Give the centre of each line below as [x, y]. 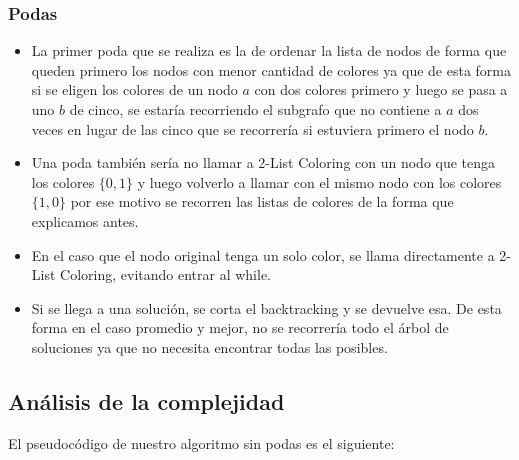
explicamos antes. [85, 220]
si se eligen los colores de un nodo [134, 89]
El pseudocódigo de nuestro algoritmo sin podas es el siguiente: [201, 442]
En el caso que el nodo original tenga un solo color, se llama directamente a [263, 254]
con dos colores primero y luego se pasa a [381, 89]
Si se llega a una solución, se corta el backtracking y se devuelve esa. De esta [266, 307]
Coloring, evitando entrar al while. [165, 274]
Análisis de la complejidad [146, 400]
